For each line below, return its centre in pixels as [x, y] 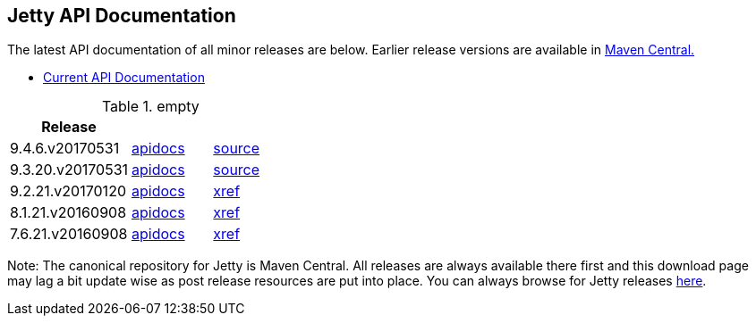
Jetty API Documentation [122, 16]
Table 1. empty [150, 107]
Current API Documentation [124, 78]
